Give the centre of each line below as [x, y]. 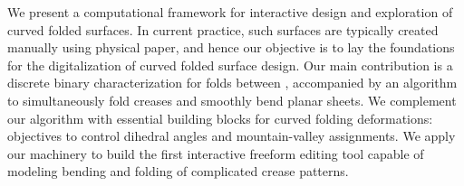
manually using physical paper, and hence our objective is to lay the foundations [231, 47]
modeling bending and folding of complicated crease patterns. [178, 171]
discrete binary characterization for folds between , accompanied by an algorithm [232, 83]
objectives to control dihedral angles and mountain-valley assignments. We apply [232, 136]
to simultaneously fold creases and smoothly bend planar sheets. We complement [232, 100]
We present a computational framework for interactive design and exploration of [230, 12]
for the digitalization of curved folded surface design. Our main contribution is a [230, 65]
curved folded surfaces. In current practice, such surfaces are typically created [223, 29]
